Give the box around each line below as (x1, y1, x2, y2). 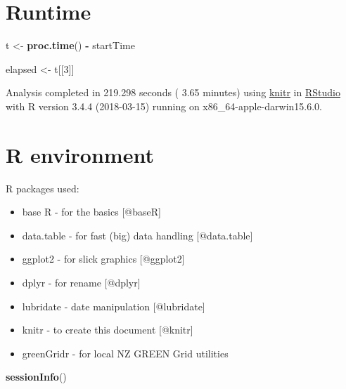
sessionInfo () (6, 369, 67, 384)
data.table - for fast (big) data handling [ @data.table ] (22, 228, 253, 242)
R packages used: (6, 180, 79, 195)
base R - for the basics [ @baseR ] (22, 204, 161, 219)
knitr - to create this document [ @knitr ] (22, 322, 193, 337)
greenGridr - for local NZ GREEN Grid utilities (22, 345, 229, 360)
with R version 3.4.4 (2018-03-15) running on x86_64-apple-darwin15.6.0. (6, 98, 322, 113)
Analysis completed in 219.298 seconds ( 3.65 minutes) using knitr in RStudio (6, 85, 340, 100)
